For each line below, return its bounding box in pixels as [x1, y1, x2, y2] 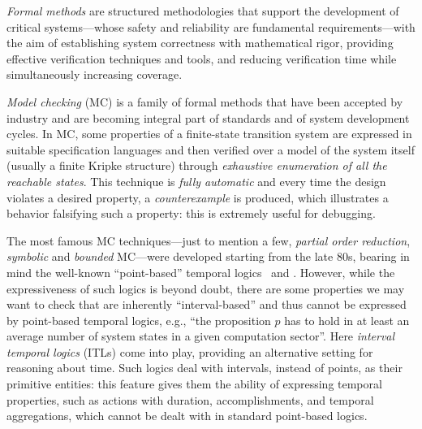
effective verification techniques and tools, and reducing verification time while [6, 50, 397, 67]
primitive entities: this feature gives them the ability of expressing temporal [6, 375, 382, 392]
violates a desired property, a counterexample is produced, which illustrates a [6, 188, 389, 206]
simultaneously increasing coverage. [6, 66, 183, 83]
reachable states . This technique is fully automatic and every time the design [6, 172, 386, 189]
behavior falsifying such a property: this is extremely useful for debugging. [6, 205, 376, 222]
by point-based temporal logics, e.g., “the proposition [6, 311, 271, 328]
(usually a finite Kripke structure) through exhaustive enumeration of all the [6, 157, 387, 174]
